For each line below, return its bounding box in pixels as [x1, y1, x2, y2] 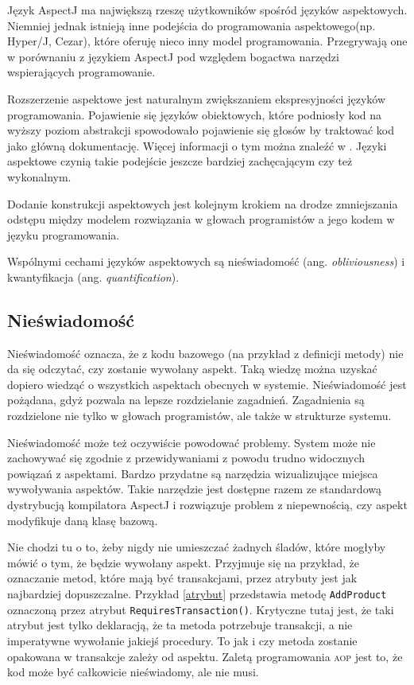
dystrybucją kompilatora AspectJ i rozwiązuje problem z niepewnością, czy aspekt [7, 496, 408, 513]
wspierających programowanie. [7, 64, 156, 80]
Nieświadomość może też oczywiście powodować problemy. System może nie [7, 434, 376, 450]
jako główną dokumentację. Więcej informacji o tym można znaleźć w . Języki [7, 137, 387, 154]
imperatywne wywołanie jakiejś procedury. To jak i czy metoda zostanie [7, 632, 358, 648]
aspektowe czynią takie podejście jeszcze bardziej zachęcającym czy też [7, 153, 353, 169]
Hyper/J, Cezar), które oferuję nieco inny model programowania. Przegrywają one [7, 33, 408, 49]
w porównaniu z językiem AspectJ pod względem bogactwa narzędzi [7, 48, 339, 64]
